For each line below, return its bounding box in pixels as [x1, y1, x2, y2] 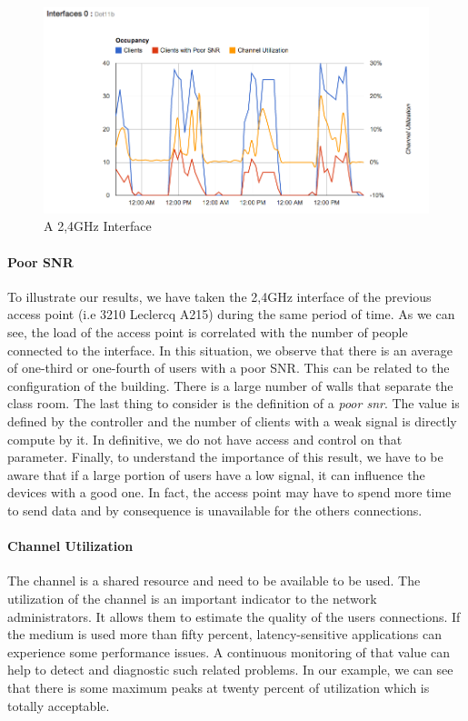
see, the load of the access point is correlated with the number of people [7, 323, 408, 342]
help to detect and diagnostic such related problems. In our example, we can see [7, 660, 453, 679]
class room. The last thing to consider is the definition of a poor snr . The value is [7, 394, 460, 413]
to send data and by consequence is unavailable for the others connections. [7, 500, 423, 519]
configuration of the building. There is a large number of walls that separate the [7, 376, 453, 395]
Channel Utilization [7, 536, 134, 556]
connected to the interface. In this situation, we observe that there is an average [7, 340, 453, 359]
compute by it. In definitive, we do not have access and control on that [7, 429, 403, 448]
